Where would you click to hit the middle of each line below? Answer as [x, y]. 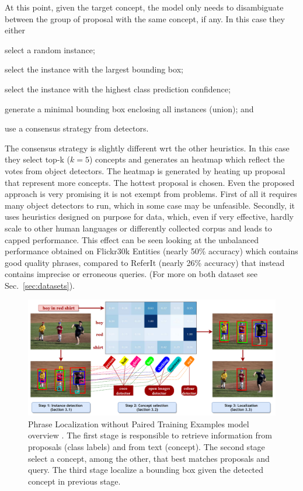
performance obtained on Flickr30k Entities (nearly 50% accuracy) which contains [151, 251]
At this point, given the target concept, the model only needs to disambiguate [144, 7]
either [15, 30]
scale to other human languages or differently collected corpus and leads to [138, 228]
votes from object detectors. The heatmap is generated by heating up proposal [145, 170]
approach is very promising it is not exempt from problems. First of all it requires [151, 194]
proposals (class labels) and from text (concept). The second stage [147, 447]
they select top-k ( [38, 159]
